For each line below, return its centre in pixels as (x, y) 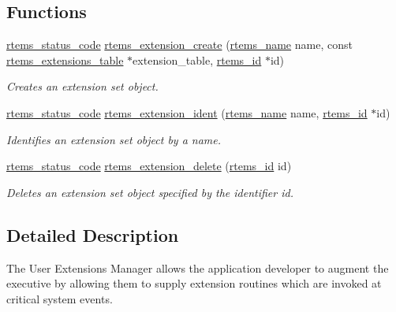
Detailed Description (93, 234)
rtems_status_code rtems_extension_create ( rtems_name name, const (179, 45)
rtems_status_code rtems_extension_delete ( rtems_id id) (149, 166)
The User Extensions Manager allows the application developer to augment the (198, 267)
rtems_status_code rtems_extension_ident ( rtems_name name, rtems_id (187, 112)
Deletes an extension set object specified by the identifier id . (150, 192)
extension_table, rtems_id (197, 59)
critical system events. (60, 298)
